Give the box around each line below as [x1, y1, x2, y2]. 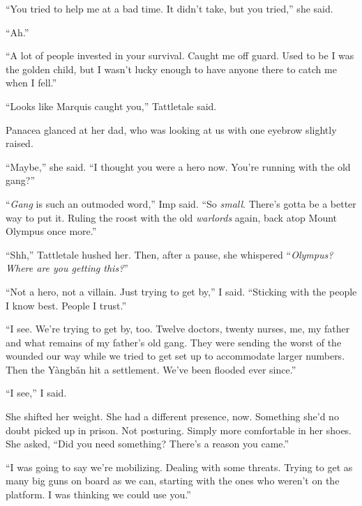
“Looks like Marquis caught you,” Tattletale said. [6, 98, 217, 113]
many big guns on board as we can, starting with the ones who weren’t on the [6, 473, 340, 488]
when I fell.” [6, 75, 57, 90]
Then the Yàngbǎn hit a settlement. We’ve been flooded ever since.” [6, 362, 296, 376]
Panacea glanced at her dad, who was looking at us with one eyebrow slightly [6, 122, 337, 137]
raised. [6, 136, 33, 151]
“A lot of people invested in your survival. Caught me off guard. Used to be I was [6, 48, 354, 63]
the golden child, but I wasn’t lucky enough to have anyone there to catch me [6, 61, 337, 76]
